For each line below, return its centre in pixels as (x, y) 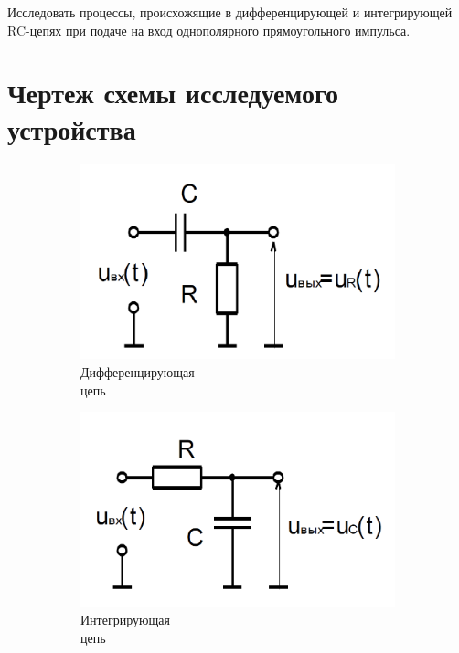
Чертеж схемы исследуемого (173, 93)
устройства (72, 128)
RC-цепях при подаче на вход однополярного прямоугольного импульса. (209, 30)
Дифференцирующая (138, 371)
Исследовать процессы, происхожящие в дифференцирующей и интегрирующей (230, 12)
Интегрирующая (125, 620)
